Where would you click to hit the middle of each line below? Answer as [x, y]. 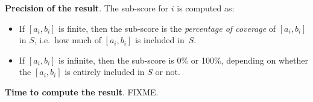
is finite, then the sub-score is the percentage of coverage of [167, 28]
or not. [168, 72]
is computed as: [206, 8]
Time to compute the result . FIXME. [82, 91]
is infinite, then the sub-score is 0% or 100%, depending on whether [183, 60]
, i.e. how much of [68, 40]
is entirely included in [105, 72]
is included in [160, 40]
